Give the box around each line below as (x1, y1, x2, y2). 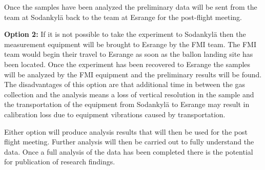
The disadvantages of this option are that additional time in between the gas (4, 79, 246, 90)
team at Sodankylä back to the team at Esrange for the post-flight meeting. (4, 11, 242, 22)
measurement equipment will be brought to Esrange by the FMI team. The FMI (4, 38, 257, 49)
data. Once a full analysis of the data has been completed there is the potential (4, 146, 253, 157)
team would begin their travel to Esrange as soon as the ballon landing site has (4, 49, 253, 59)
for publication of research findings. (4, 156, 115, 167)
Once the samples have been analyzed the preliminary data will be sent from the (4, 2, 257, 12)
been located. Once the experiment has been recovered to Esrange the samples (4, 58, 251, 69)
